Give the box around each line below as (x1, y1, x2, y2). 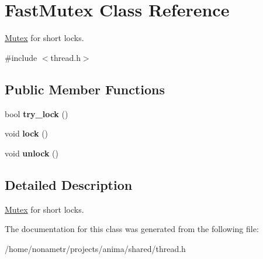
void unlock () (5, 146, 58, 159)
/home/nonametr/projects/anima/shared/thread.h (5, 242, 186, 254)
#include (5, 51, 37, 63)
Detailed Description (5, 175, 133, 193)
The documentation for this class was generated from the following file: (5, 223, 259, 235)
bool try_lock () (5, 107, 68, 120)
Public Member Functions (5, 80, 165, 98)
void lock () (5, 127, 49, 139)
